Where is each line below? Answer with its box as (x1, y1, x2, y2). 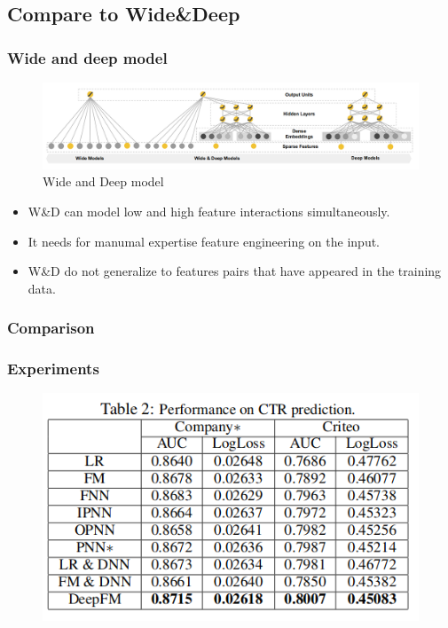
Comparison (7, 317, 95, 339)
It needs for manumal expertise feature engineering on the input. (28, 232, 381, 250)
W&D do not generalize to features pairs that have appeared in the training (28, 262, 442, 280)
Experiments (7, 357, 99, 380)
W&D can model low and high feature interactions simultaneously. (28, 201, 390, 220)
